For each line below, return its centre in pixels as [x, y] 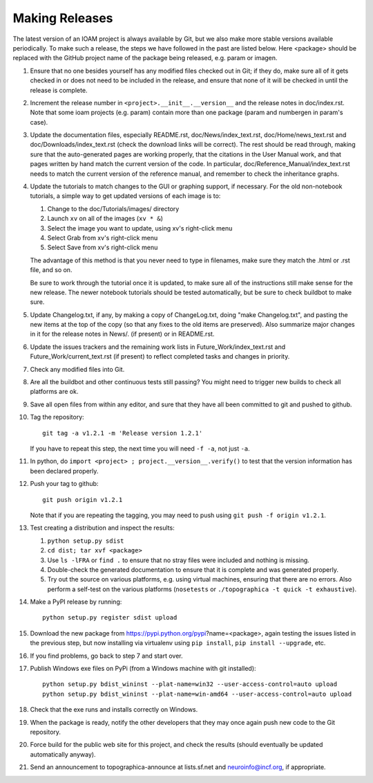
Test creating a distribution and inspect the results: [103, 528]
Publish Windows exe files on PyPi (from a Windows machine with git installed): [143, 669]
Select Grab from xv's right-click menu [103, 237]
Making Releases [63, 18]
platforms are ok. [54, 392]
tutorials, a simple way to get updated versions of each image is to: [125, 196]
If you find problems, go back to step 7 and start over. [106, 656]
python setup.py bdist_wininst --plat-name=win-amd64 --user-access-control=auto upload [197, 694]
